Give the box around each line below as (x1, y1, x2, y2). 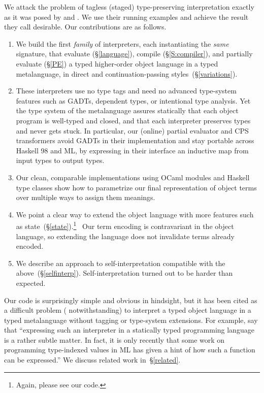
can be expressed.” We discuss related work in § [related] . (4, 354, 181, 365)
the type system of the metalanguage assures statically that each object (16, 105, 239, 116)
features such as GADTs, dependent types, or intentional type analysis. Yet (16, 95, 251, 106)
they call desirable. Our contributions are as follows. (4, 21, 167, 32)
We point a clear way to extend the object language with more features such (16, 209, 254, 219)
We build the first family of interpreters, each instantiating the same (16, 38, 229, 49)
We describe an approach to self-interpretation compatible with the (16, 257, 225, 268)
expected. (16, 277, 46, 288)
